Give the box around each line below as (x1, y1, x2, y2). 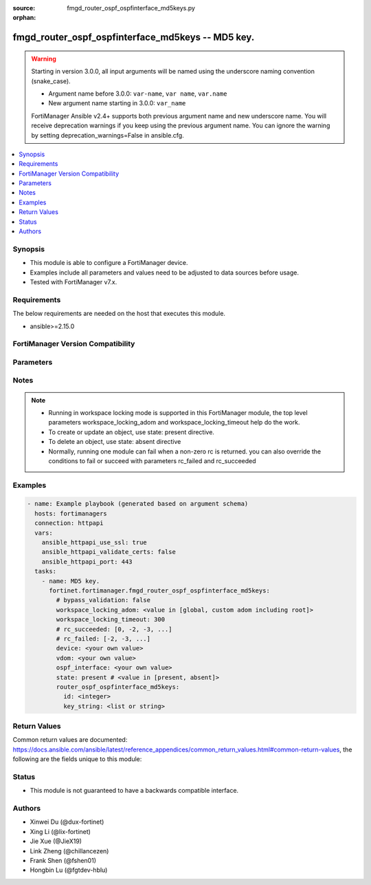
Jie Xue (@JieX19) (30, 837, 82, 846)
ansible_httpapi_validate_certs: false (41, 548, 177, 556)
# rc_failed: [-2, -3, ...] (56, 635, 151, 643)
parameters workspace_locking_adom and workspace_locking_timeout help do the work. (48, 418, 300, 427)
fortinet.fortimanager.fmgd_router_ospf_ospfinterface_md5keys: (49, 586, 271, 595)
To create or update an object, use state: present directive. (48, 427, 214, 436)
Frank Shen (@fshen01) (30, 857, 96, 865)
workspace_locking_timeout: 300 (56, 616, 165, 623)
